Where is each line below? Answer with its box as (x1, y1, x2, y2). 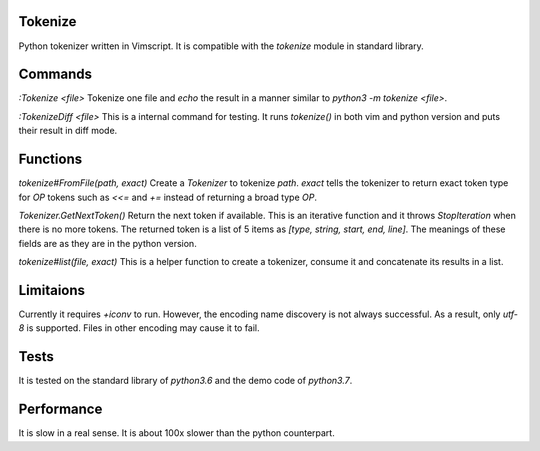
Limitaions (18, 281, 85, 299)
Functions (18, 151, 83, 168)
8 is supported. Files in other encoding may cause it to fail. (18, 322, 260, 334)
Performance (18, 401, 103, 418)
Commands (18, 66, 93, 83)
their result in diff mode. (18, 125, 118, 137)
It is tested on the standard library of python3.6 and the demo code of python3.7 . (18, 375, 353, 387)
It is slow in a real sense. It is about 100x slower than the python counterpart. (18, 427, 335, 439)
